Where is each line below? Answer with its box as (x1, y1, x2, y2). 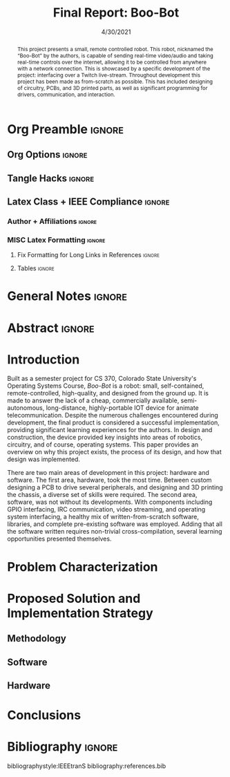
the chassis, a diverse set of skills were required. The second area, (7, 491, 198, 499)
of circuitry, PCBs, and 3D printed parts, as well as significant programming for (17, 84, 208, 91)
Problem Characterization (7, 559, 158, 574)
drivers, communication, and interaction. (17, 91, 115, 98)
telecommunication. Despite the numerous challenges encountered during (7, 411, 219, 420)
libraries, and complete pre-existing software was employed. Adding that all (7, 520, 223, 528)
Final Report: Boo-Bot (52, 5, 180, 21)
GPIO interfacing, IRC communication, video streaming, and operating (7, 505, 206, 514)
